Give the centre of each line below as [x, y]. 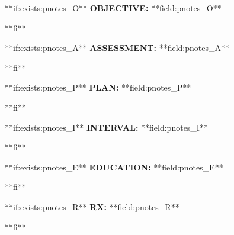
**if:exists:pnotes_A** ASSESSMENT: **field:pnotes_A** [117, 48]
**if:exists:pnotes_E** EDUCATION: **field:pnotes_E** [114, 167]
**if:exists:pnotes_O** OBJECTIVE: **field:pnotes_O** [113, 8]
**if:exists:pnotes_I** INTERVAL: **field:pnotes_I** [106, 127]
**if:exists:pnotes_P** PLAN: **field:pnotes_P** [98, 87]
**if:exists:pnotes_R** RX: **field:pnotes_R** [92, 206]
